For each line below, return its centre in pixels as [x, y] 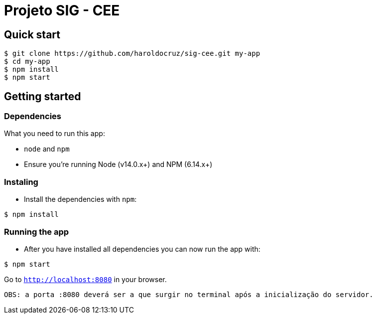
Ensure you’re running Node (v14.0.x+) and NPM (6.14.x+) [118, 164]
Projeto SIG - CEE [62, 10]
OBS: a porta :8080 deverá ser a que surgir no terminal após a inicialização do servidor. [189, 294]
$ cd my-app [27, 62]
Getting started [43, 96]
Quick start [32, 34]
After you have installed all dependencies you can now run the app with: [142, 249]
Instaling [21, 182]
